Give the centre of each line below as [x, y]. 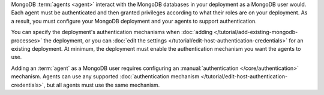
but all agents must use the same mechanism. [103, 85]
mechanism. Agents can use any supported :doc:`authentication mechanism [105, 76]
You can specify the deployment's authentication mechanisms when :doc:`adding [112, 32]
